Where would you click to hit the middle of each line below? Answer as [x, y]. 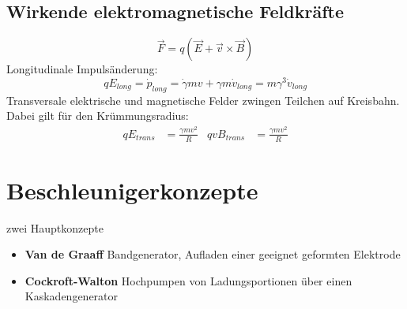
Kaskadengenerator [72, 296]
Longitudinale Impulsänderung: [82, 69]
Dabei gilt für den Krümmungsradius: [98, 115]
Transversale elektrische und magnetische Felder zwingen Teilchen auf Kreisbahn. [203, 100]
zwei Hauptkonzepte [55, 227]
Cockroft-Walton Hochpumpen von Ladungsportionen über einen [188, 280]
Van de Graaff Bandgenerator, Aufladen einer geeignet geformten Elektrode [213, 254]
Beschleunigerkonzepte [132, 190]
